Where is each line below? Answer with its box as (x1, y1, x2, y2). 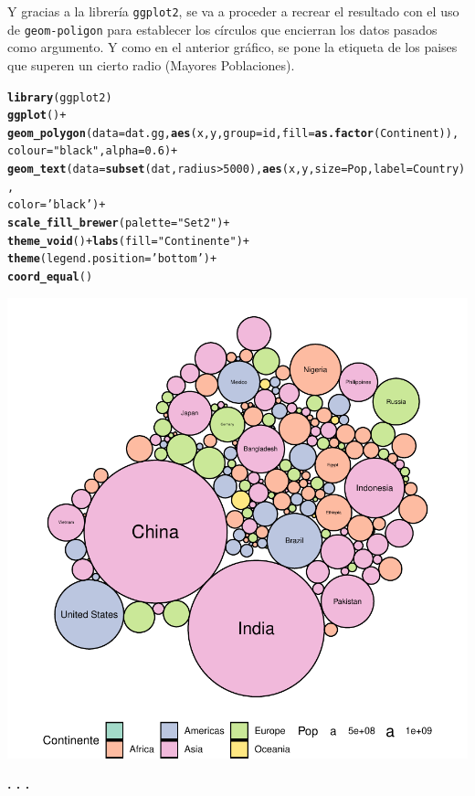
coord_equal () (7, 271, 93, 284)
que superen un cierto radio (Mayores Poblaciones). (7, 55, 295, 74)
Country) (412, 163, 466, 176)
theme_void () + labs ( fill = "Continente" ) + (7, 234, 249, 248)
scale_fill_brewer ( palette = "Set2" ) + (7, 217, 230, 230)
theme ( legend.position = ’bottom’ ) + (7, 252, 217, 266)
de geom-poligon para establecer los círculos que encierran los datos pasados (7, 19, 438, 38)
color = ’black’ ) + (7, 198, 106, 212)
